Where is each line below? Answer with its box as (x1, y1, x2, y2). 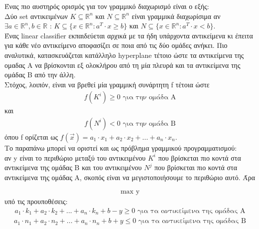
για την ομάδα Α (123, 94, 176, 101)
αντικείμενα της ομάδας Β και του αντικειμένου (4, 162, 142, 173)
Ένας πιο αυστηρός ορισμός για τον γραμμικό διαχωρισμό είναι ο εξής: (4, 1, 209, 11)
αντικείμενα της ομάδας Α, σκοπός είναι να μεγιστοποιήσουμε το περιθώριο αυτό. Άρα (4, 172, 256, 182)
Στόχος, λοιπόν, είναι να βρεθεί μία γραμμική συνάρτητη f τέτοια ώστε (4, 79, 210, 89)
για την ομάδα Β (123, 120, 176, 127)
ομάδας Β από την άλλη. (4, 69, 76, 80)
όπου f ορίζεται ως (4, 132, 58, 142)
